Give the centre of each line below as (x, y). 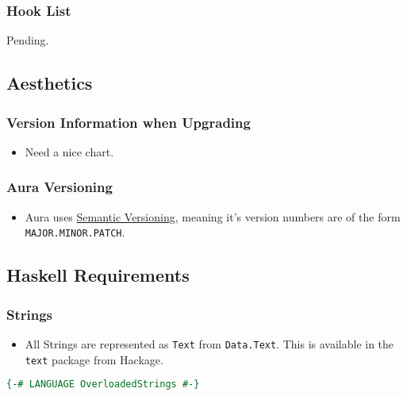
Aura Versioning (60, 187)
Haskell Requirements (98, 275)
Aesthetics (50, 83)
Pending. (28, 40)
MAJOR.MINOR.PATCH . (75, 232)
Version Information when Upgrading (129, 122)
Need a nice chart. (69, 151)
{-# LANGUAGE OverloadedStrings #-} (103, 384)
